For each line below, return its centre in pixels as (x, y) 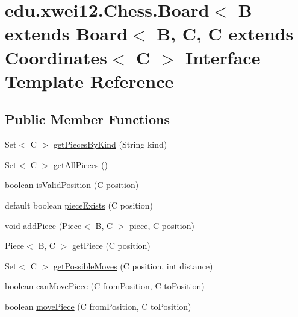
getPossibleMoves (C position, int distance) (133, 265)
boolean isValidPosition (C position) (72, 185)
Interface (223, 57)
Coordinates (56, 57)
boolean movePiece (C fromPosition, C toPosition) (98, 306)
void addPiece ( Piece (43, 225)
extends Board (67, 33)
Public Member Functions (87, 119)
